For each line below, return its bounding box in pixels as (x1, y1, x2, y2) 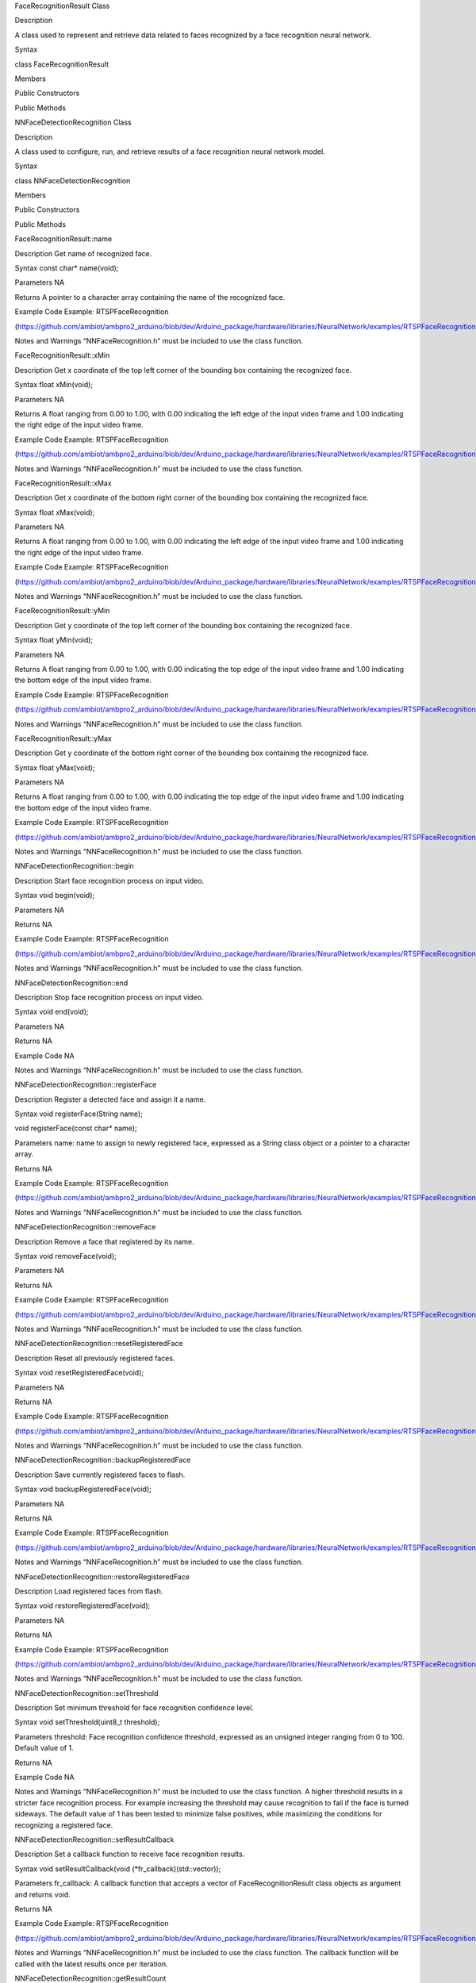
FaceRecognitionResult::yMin (14, 606, 110, 616)
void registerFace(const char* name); (14, 1123, 138, 1133)
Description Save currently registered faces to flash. (14, 1470, 186, 1479)
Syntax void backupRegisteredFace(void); (14, 1484, 152, 1494)
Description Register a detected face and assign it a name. (14, 1095, 206, 1104)
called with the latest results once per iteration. (14, 1959, 168, 1969)
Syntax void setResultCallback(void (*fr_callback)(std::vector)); (14, 1864, 221, 1874)
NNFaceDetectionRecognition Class (14, 117, 132, 127)
